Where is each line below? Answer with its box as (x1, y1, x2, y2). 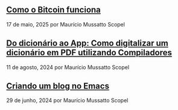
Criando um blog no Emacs (6, 81, 110, 91)
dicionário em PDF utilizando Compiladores (6, 47, 173, 58)
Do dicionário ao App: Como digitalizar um (6, 38, 169, 49)
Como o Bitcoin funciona (6, 5, 101, 15)
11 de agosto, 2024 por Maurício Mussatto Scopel (6, 63, 130, 71)
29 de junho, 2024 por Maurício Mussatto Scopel (6, 97, 129, 104)
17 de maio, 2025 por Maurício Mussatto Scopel (6, 20, 126, 28)
